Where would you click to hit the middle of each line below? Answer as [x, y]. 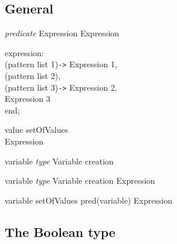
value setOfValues [37, 130]
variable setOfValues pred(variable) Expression [89, 200]
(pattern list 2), [33, 76]
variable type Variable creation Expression [80, 181]
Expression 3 [28, 99]
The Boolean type [60, 231]
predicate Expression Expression [62, 33]
